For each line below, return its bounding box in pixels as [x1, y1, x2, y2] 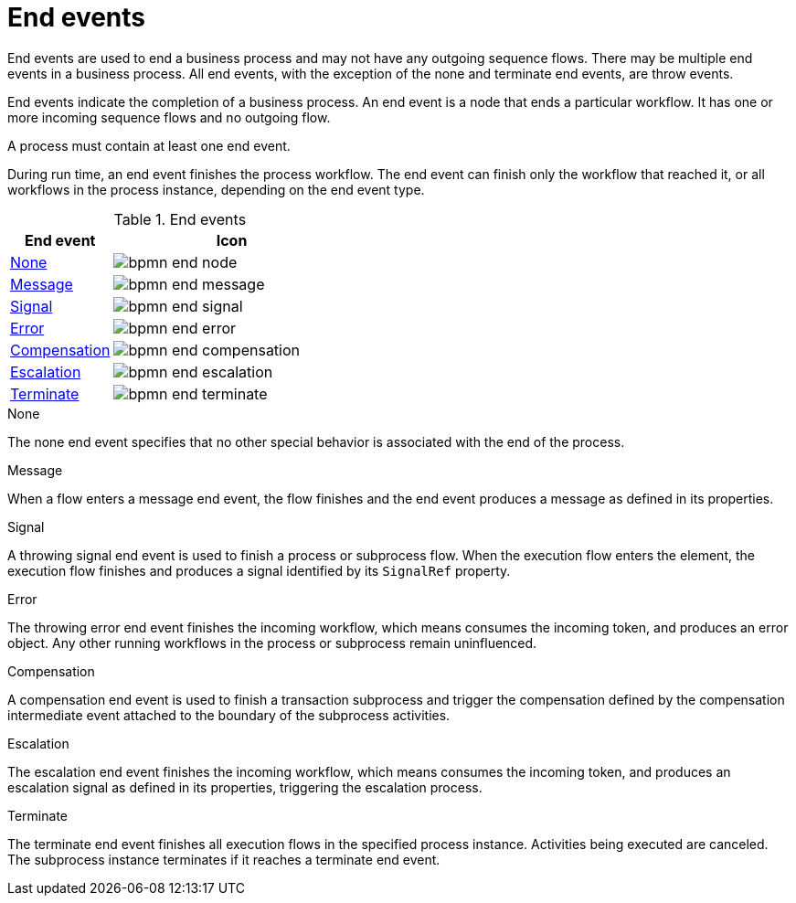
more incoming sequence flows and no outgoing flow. [7, 109, 331, 125]
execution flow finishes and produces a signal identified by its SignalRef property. [7, 562, 511, 579]
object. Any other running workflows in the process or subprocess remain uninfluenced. [7, 634, 537, 651]
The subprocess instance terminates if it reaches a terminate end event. [7, 851, 440, 867]
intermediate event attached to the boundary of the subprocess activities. [7, 706, 451, 723]
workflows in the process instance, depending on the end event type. [7, 181, 425, 197]
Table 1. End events [113, 209, 247, 228]
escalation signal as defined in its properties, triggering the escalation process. [7, 779, 483, 795]
